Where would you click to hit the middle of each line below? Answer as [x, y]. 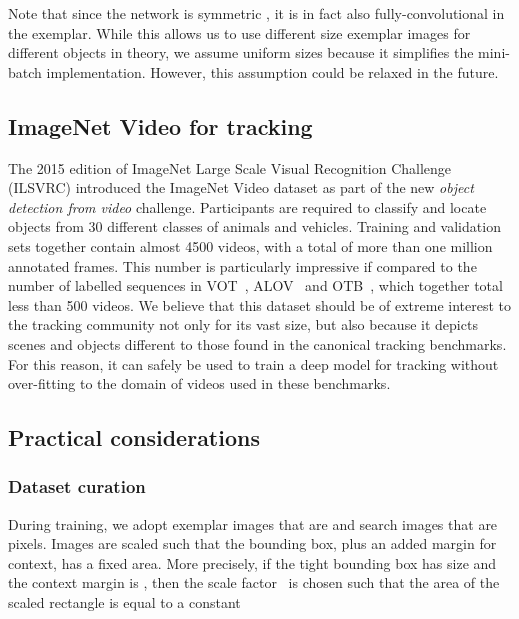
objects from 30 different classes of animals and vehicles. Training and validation [254, 226]
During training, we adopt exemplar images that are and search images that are [253, 523]
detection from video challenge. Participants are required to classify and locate [247, 206]
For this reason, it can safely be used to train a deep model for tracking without [253, 363]
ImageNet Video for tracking [160, 125]
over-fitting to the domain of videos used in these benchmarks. [199, 383]
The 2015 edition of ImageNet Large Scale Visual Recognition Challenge [230, 167]
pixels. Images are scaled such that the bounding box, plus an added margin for [252, 543]
